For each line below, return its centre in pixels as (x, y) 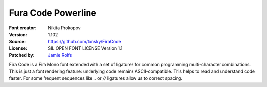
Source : (18, 42)
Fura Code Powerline (53, 13)
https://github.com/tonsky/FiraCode (85, 42)
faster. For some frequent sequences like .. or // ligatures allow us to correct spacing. (96, 78)
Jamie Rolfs (60, 55)
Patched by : (22, 55)
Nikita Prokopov (65, 28)
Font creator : (23, 28)
